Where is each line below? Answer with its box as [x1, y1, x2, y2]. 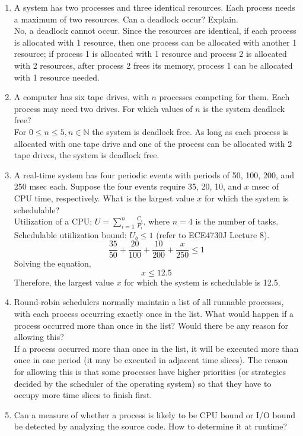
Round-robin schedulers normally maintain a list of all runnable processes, [14, 296, 284, 308]
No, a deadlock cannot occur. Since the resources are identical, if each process [14, 24, 296, 37]
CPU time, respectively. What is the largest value [14, 191, 194, 204]
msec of [251, 180, 279, 193]
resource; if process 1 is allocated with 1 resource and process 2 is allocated [14, 47, 287, 60]
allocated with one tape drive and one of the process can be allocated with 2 [14, 137, 292, 149]
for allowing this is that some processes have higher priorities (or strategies [14, 365, 286, 377]
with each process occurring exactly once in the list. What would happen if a [14, 307, 294, 319]
